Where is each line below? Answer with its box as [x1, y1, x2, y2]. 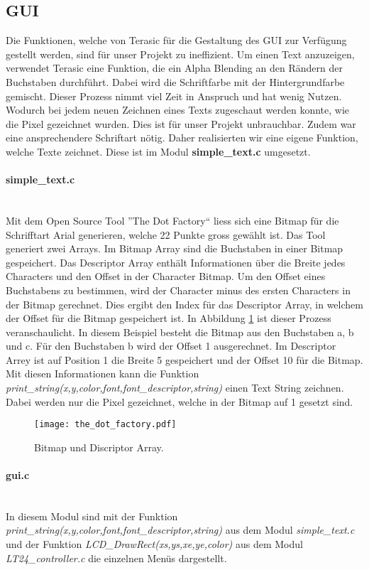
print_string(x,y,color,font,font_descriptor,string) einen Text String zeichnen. [6, 380, 344, 395]
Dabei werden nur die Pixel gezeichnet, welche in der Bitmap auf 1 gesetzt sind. [6, 394, 353, 409]
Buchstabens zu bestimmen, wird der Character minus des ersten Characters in [6, 282, 351, 297]
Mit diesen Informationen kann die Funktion [6, 366, 199, 381]
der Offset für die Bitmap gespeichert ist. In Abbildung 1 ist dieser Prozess [6, 311, 331, 326]
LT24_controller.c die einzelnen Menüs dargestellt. [6, 550, 227, 565]
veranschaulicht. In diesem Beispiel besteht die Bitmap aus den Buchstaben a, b [6, 324, 354, 339]
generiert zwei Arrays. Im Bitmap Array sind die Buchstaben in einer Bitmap [6, 241, 343, 256]
